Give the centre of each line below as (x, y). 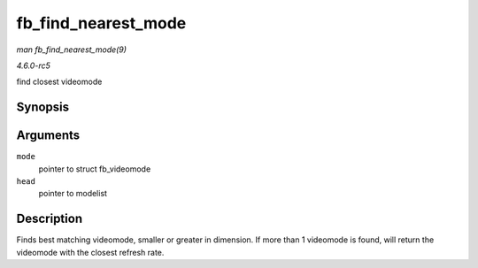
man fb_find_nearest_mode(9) (72, 50)
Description (50, 219)
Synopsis (43, 107)
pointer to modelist (73, 194)
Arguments (48, 136)
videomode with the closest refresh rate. (90, 252)
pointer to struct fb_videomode (95, 169)
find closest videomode (59, 82)
